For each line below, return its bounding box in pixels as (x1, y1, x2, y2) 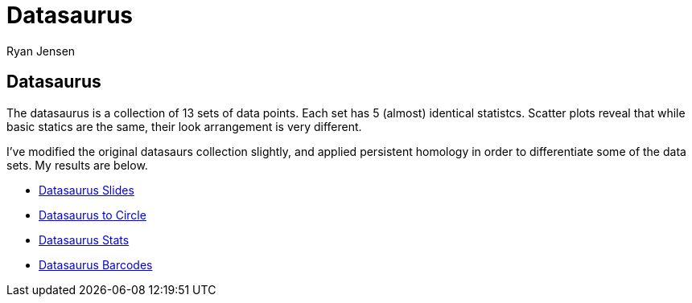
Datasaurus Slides (39, 182, 134, 197)
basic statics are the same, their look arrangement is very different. (6, 119, 362, 133)
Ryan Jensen (6, 43, 76, 58)
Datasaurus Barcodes (39, 257, 153, 272)
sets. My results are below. (6, 158, 148, 172)
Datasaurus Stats (39, 232, 130, 247)
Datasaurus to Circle (39, 207, 146, 222)
